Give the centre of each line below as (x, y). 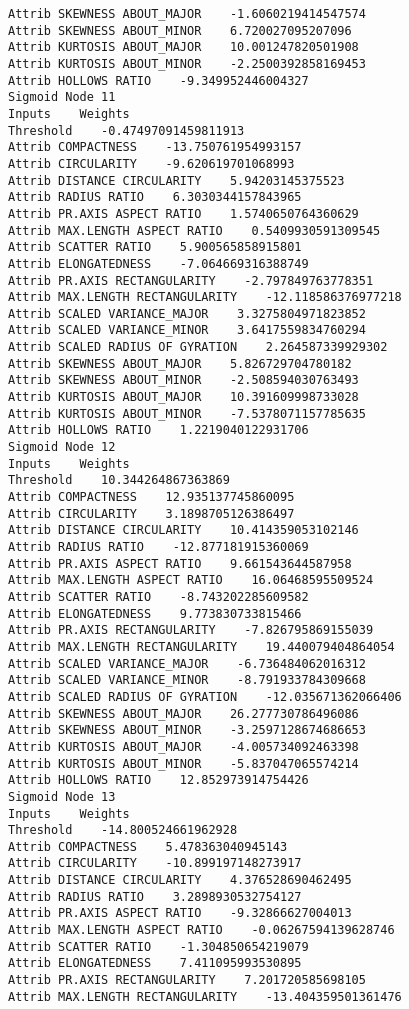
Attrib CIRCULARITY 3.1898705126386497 (151, 513)
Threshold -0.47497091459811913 (126, 130)
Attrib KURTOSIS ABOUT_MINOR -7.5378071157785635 (187, 413)
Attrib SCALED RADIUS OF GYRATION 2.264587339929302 (198, 347)
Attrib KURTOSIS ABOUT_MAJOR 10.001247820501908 (183, 47)
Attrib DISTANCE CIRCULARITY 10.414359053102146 (183, 530)
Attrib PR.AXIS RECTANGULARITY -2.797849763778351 (191, 280)
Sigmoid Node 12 (62, 447)
